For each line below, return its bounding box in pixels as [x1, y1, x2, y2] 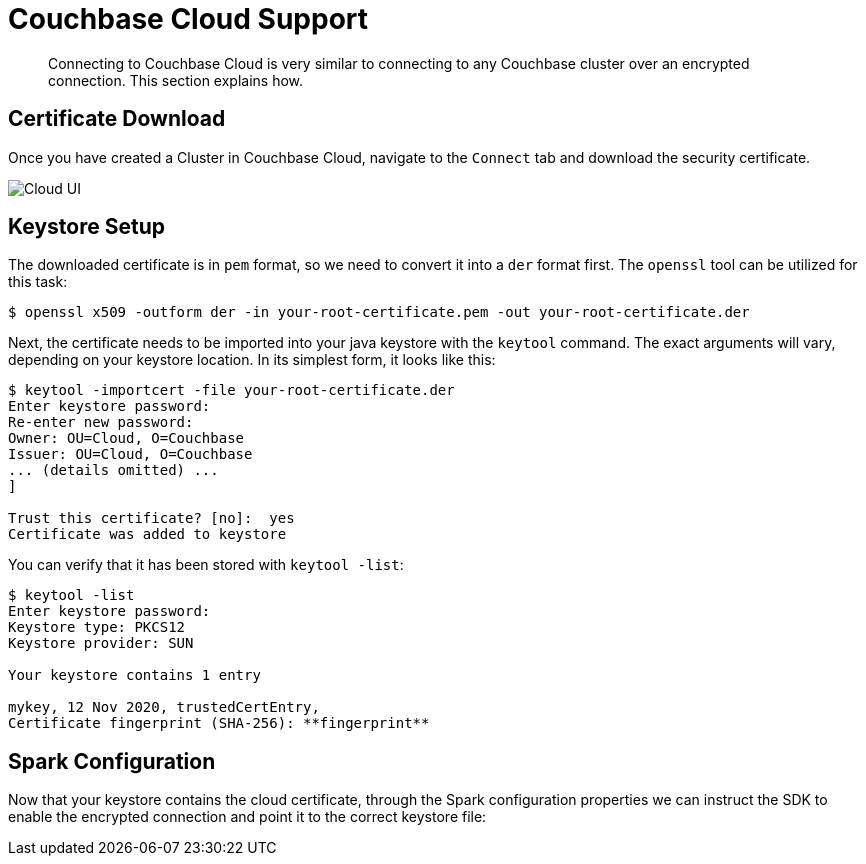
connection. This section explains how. [48, 71, 304, 89]
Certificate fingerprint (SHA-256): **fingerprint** [8, 715, 430, 732]
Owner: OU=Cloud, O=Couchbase [8, 430, 245, 447]
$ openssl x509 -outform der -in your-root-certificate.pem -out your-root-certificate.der [8, 304, 750, 321]
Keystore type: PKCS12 [8, 619, 186, 636]
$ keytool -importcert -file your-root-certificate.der [8, 382, 455, 399]
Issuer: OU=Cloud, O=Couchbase [8, 446, 253, 463]
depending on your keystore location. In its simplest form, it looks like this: [8, 351, 496, 369]
